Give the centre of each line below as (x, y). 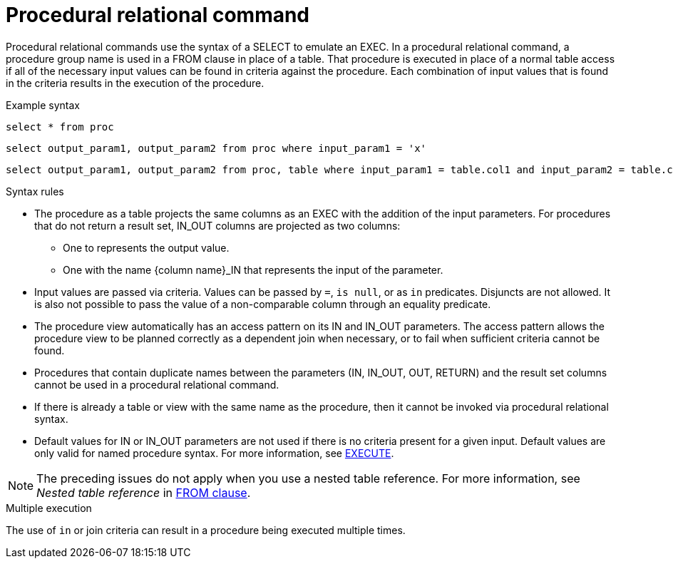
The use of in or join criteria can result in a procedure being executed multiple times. (206, 530)
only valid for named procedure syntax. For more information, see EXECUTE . (214, 453)
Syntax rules (35, 191)
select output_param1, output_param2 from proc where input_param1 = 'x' (216, 148)
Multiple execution (49, 508)
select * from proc (60, 127)
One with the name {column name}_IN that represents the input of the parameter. (253, 270)
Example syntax (43, 105)
